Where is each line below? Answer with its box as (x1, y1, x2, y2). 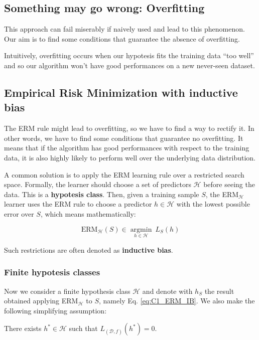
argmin (130, 226, 152, 233)
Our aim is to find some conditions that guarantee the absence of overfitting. (4, 33, 240, 44)
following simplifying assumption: (4, 305, 107, 315)
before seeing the (203, 179, 255, 190)
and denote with (142, 285, 193, 296)
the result (204, 285, 234, 296)
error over (4, 208, 34, 219)
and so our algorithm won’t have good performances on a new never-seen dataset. (4, 60, 255, 70)
